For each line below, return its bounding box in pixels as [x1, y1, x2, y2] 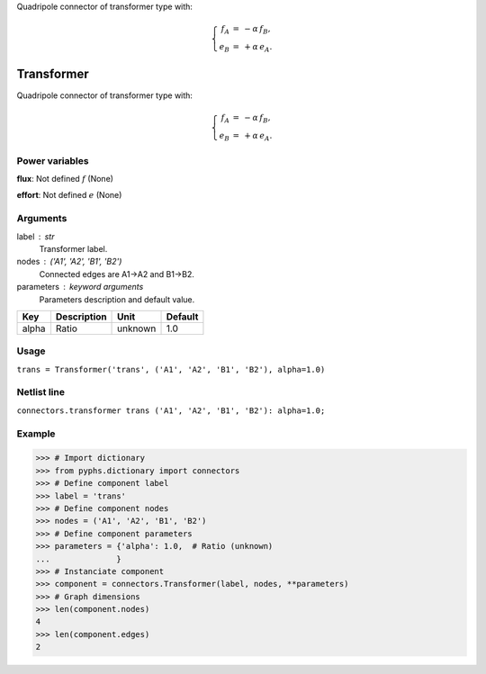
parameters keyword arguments [16, 282, 144, 292]
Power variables [16, 154, 89, 166]
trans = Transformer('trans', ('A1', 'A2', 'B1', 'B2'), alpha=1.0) [16, 364, 326, 374]
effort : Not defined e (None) [16, 190, 122, 201]
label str [16, 230, 55, 242]
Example [16, 427, 56, 440]
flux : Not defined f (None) [16, 174, 114, 184]
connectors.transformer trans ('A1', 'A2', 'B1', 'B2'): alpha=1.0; [16, 405, 326, 416]
